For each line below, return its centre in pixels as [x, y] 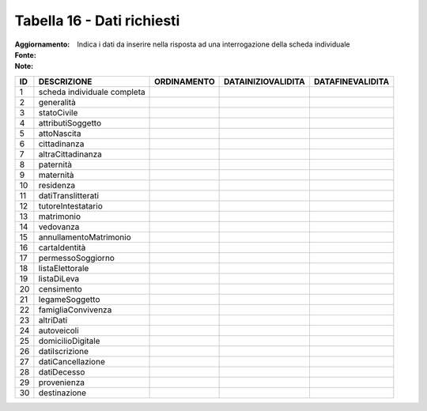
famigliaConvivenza [75, 310]
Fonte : [26, 55]
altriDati [53, 320]
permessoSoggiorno [76, 258]
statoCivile [58, 112]
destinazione [62, 393]
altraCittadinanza [70, 154]
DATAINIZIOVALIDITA [264, 81]
